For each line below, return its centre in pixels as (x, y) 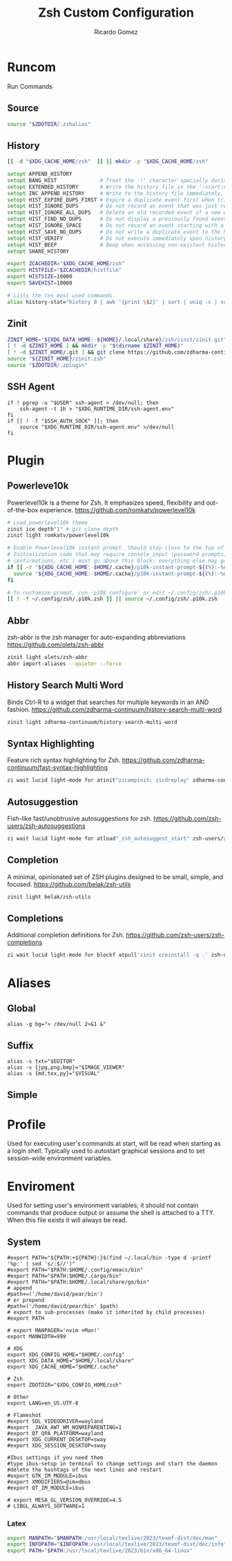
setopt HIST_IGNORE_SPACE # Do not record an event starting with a (116, 226)
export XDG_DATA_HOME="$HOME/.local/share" (71, 1361)
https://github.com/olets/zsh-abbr (56, 644)
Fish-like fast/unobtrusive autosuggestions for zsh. (80, 819)
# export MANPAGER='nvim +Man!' (54, 1330)
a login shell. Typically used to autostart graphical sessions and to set (106, 1151)
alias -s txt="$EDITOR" (41, 1062)
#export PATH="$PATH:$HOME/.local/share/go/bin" (78, 1282)
